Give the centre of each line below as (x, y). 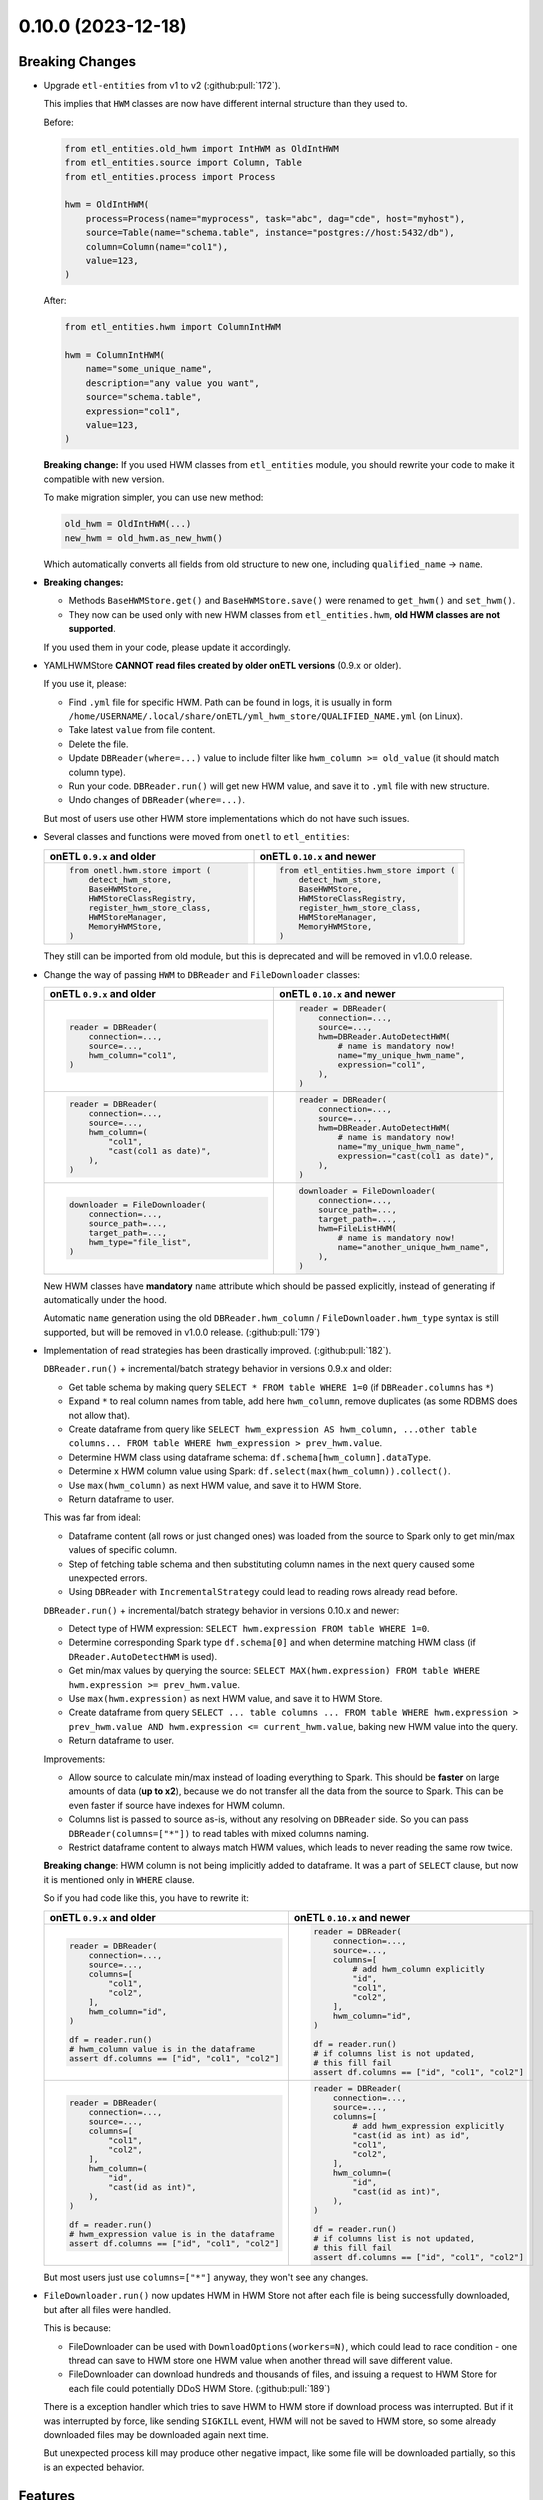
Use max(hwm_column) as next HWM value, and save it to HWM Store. (215, 1485)
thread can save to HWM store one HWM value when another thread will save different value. (261, 2361)
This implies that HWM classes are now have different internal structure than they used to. (225, 104)
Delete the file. (98, 744)
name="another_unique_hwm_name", (413, 1246)
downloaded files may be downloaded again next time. (156, 2434)
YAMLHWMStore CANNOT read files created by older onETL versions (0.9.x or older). (222, 665)
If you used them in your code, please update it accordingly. (167, 647)
